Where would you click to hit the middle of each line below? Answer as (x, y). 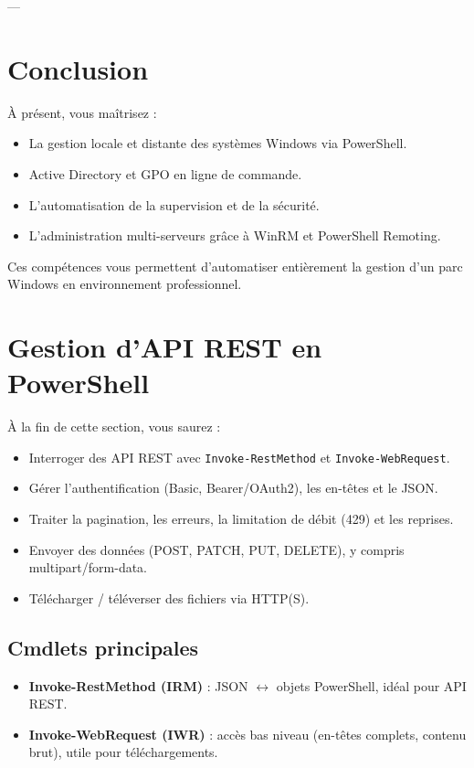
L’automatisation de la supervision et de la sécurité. (174, 204)
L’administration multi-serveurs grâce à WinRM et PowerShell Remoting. (235, 235)
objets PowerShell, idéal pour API (371, 685)
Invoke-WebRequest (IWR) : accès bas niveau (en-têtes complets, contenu (248, 734)
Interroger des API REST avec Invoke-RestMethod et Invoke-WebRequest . (239, 457)
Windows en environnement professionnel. (125, 284)
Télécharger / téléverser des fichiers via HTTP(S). (169, 597)
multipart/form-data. (88, 567)
